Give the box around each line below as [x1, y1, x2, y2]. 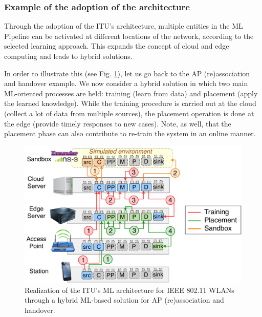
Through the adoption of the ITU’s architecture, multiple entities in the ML [4, 20, 243, 31]
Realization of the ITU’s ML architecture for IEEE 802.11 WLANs [25, 284, 234, 295]
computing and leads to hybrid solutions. [4, 51, 133, 61]
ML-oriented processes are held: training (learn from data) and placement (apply [4, 88, 258, 98]
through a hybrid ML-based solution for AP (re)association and [25, 294, 224, 305]
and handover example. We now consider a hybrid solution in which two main [4, 78, 248, 89]
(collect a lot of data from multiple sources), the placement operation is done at [4, 108, 254, 118]
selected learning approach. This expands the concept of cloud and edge [4, 40, 229, 51]
